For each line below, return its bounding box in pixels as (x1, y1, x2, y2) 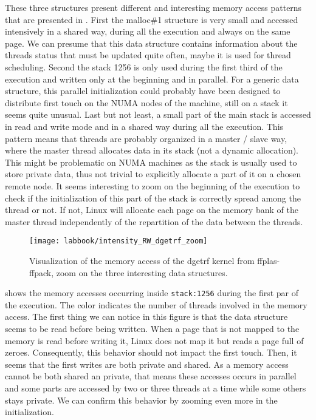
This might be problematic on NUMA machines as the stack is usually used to (5, 155, 297, 168)
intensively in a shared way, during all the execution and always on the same (5, 25, 290, 38)
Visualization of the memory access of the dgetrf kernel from (29, 254, 255, 266)
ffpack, (29, 266, 54, 279)
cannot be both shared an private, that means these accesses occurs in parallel (5, 370, 297, 382)
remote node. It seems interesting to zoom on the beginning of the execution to (5, 179, 300, 192)
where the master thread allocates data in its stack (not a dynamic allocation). (5, 144, 299, 157)
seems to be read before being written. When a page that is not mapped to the (5, 322, 300, 334)
